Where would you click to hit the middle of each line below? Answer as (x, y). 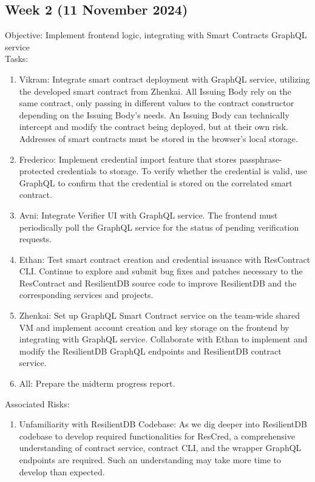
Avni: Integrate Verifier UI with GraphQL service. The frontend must (148, 215)
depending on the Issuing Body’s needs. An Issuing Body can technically (154, 114)
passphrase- (261, 159)
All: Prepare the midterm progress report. (97, 383)
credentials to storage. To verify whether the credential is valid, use (182, 171)
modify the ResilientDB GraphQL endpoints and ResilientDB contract (150, 351)
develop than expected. (62, 471)
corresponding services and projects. (86, 295)
